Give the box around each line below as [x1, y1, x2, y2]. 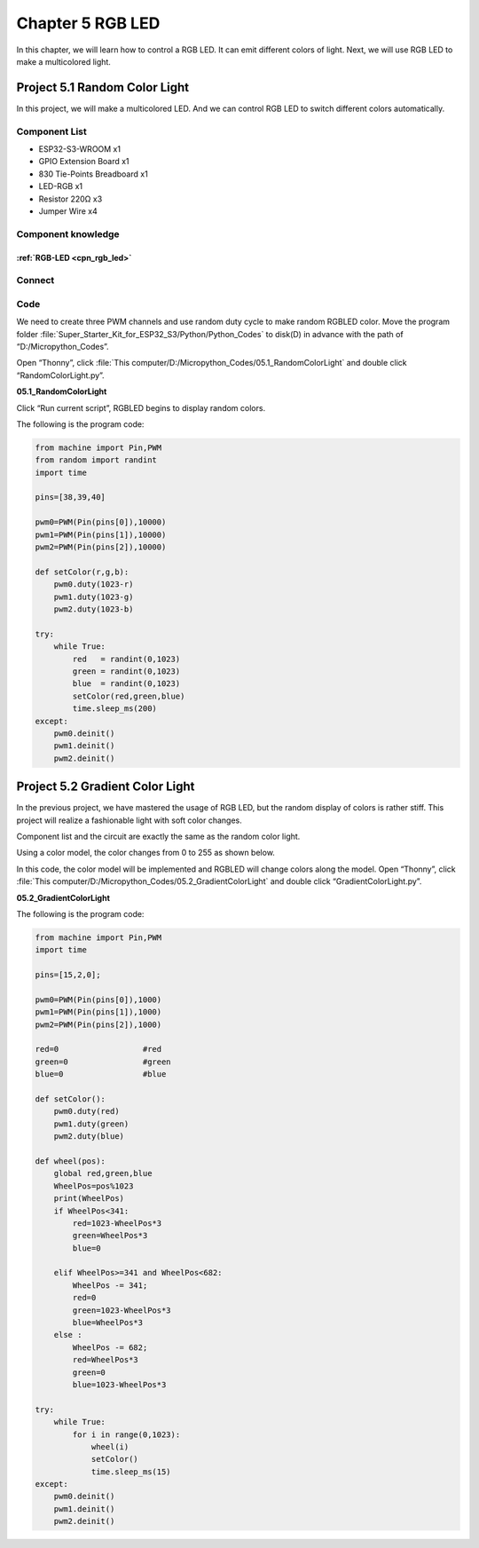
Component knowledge [16, 227, 120, 240]
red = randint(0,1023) [72, 653, 181, 664]
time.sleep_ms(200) [72, 704, 157, 714]
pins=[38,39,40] [35, 493, 106, 502]
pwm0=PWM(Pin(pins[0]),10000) [35, 517, 167, 527]
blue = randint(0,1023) [72, 679, 181, 689]
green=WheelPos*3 [72, 1230, 148, 1241]
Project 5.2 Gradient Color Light [16, 779, 195, 794]
